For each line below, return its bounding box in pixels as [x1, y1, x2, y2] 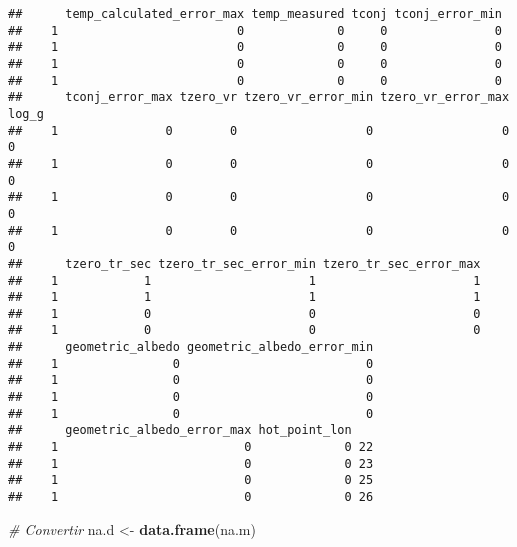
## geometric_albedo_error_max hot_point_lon [8, 423, 352, 438]
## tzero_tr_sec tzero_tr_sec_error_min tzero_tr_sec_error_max [8, 256, 481, 271]
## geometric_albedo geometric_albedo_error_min [8, 340, 374, 355]
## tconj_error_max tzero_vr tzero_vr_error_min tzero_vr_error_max [8, 90, 510, 105]
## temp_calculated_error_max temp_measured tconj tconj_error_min [8, 7, 502, 21]
